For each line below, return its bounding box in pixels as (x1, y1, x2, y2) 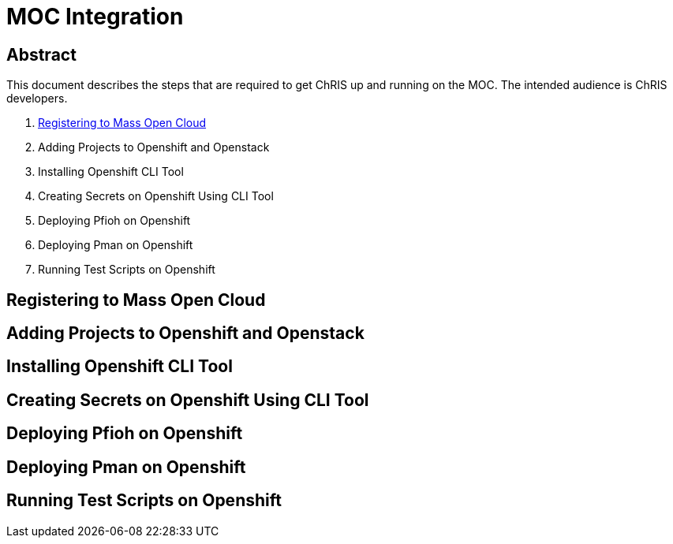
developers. (6, 91, 68, 106)
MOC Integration (6, 3, 184, 30)
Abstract (6, 44, 77, 65)
